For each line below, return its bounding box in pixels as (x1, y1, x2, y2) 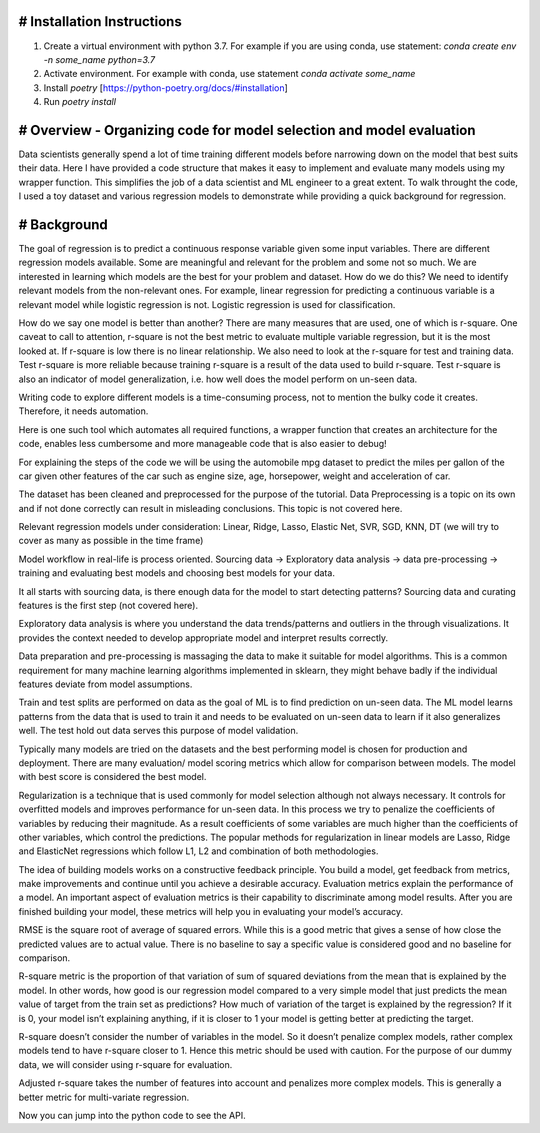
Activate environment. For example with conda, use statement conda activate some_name (43, 68, 416, 80)
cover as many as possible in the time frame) (18, 535, 204, 547)
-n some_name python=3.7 (43, 53, 156, 65)
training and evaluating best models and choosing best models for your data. (18, 567, 335, 579)
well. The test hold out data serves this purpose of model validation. (18, 725, 299, 737)
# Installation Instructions (18, 13, 182, 30)
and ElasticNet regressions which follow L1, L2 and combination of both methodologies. (18, 845, 379, 857)
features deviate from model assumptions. (18, 678, 193, 690)
